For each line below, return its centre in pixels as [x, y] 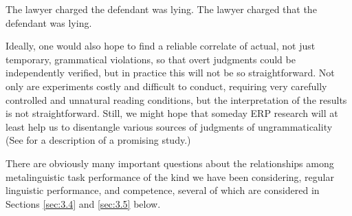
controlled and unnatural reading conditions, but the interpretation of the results [176, 99]
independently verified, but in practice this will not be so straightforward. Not [170, 73]
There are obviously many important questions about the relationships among [170, 163]
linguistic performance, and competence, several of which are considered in [163, 190]
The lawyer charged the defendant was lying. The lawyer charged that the [161, 9]
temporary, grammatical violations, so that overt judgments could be [151, 59]
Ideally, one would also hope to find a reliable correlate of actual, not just [161, 46]
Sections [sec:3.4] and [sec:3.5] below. [83, 203]
